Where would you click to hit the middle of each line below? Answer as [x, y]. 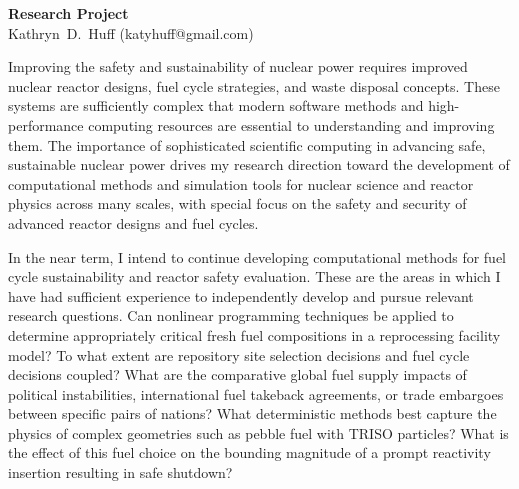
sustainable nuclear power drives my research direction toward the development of [259, 164]
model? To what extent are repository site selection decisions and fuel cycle [239, 354]
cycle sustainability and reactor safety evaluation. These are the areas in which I [254, 276]
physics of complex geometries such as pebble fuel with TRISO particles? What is [258, 432]
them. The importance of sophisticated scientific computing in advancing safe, [247, 144]
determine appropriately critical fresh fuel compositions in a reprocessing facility [254, 334]
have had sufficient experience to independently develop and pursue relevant [241, 295]
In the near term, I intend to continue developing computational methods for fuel [257, 256]
